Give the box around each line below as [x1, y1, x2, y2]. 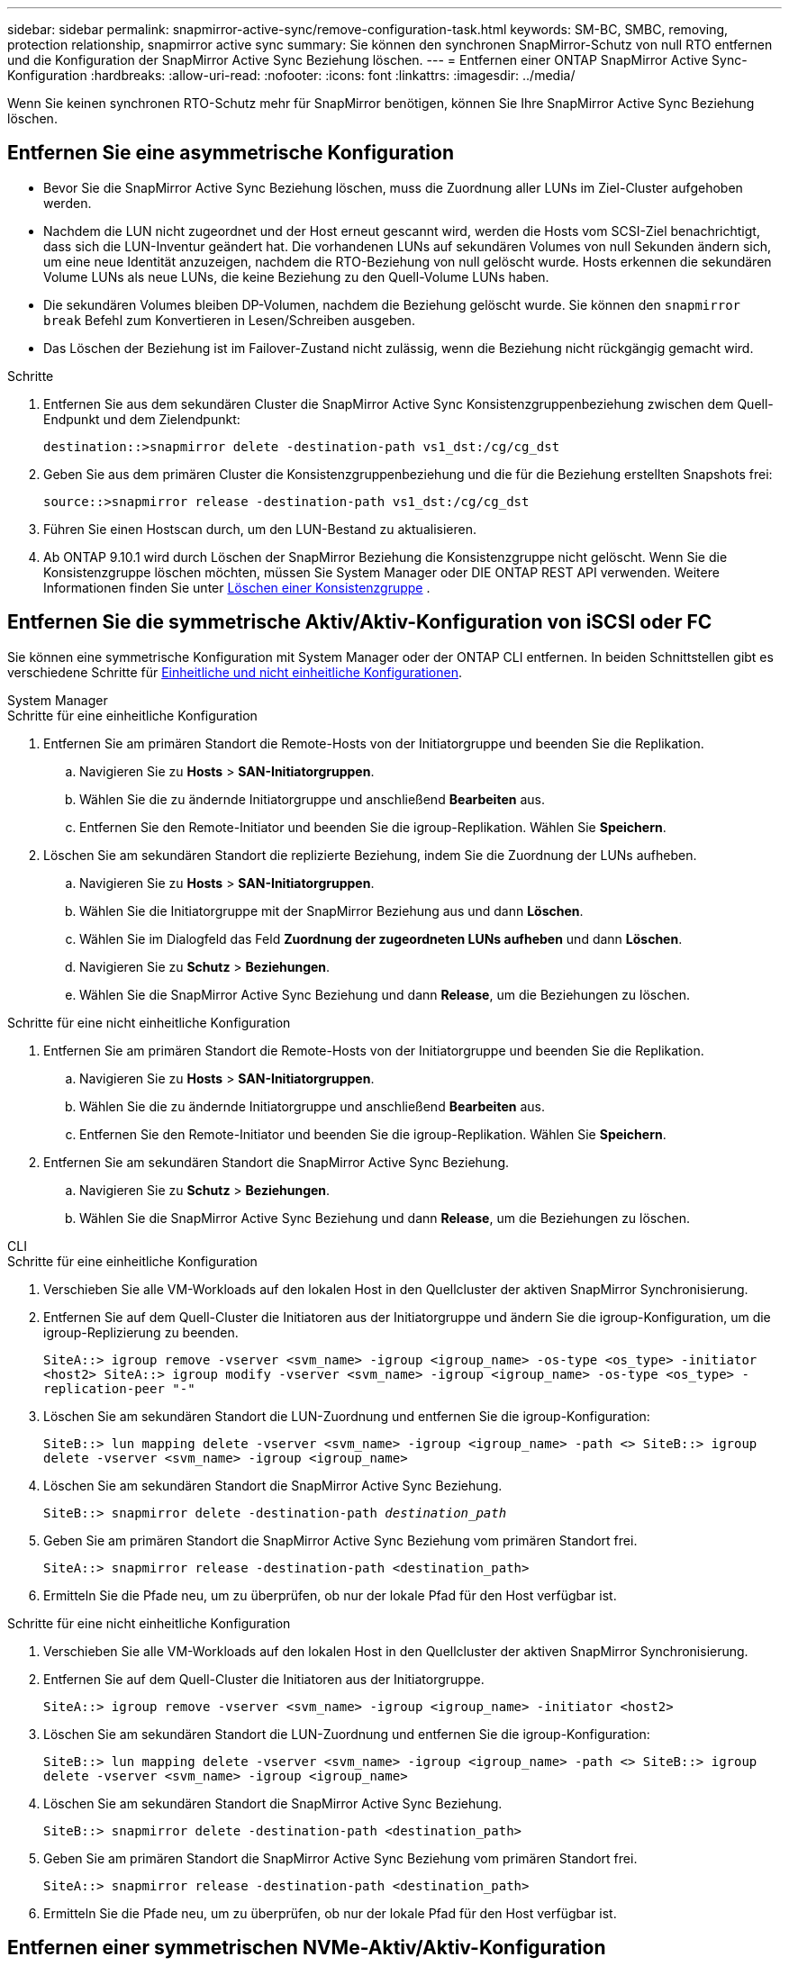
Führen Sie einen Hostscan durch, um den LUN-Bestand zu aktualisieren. [43, 521, 476, 537]
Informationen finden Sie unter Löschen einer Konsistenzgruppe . [43, 579, 431, 595]
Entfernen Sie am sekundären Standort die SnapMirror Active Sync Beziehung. [43, 1154, 510, 1170]
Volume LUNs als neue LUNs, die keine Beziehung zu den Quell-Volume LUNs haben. [43, 268, 549, 285]
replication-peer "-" [43, 1381, 195, 1396]
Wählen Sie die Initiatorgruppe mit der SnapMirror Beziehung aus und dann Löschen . [79, 902, 584, 919]
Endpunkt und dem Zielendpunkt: [43, 411, 240, 427]
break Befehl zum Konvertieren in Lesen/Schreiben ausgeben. [43, 312, 415, 328]
